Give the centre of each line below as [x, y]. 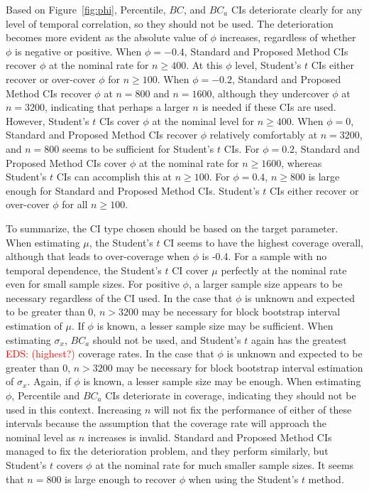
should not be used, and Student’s [167, 339]
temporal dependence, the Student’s [84, 270]
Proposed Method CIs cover [66, 162]
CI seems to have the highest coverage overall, [263, 242]
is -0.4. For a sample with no [264, 256]
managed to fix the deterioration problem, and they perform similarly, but [167, 451]
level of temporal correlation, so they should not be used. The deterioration [170, 23]
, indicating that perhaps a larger [117, 107]
